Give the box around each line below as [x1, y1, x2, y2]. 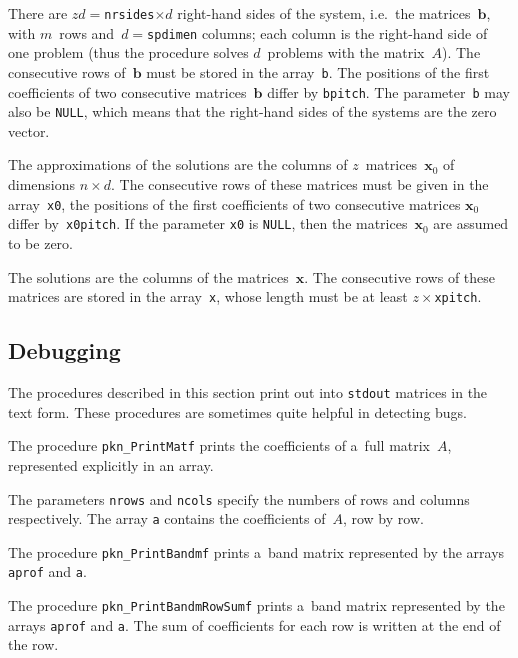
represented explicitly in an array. [8, 454, 214, 475]
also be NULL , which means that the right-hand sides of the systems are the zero [8, 101, 497, 122]
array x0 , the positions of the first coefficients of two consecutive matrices [8, 193, 461, 214]
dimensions [8, 174, 76, 195]
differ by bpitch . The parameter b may [267, 81, 510, 102]
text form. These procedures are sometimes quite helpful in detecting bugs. [8, 401, 468, 422]
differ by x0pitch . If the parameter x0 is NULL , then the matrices [8, 213, 408, 234]
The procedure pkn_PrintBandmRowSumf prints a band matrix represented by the [8, 595, 505, 616]
